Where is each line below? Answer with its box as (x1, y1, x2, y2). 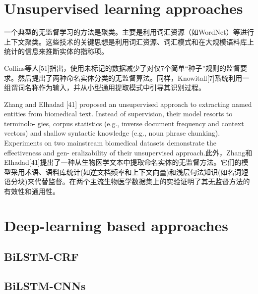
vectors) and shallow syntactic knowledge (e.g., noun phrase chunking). (4, 128, 220, 138)
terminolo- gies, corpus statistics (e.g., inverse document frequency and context (4, 118, 244, 128)
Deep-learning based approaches (4, 215, 228, 235)
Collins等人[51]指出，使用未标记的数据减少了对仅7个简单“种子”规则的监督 (4, 62, 241, 73)
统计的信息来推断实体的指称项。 (4, 46, 108, 56)
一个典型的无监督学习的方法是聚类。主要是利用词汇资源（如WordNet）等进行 (4, 27, 254, 37)
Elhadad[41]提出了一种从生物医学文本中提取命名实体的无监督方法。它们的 (4, 157, 242, 167)
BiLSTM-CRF (4, 249, 79, 264)
